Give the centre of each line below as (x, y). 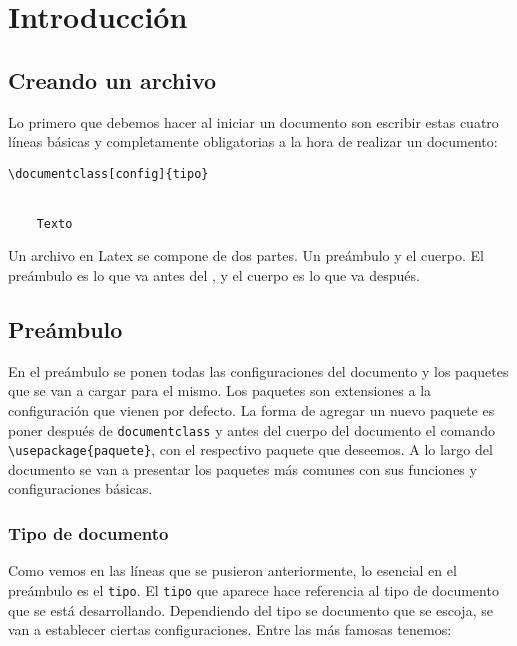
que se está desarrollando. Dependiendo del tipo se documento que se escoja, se (250, 609)
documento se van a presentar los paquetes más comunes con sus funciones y (242, 468)
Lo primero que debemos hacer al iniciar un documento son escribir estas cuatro (253, 121)
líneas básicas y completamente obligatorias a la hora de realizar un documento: (253, 141)
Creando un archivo (112, 79)
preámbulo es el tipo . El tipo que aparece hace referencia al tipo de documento (253, 589)
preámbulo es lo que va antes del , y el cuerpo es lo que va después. (214, 274)
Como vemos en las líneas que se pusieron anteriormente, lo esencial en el (232, 570)
